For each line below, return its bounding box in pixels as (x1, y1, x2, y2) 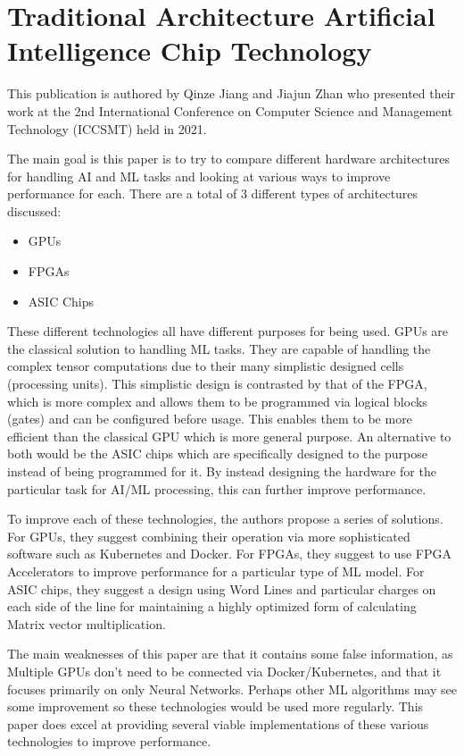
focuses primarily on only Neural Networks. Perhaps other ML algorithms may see (7, 679, 457, 698)
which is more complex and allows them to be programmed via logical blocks (7, 391, 427, 410)
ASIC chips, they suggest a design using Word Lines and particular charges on (7, 579, 436, 598)
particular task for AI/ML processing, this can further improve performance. (7, 479, 427, 498)
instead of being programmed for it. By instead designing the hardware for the (7, 462, 436, 480)
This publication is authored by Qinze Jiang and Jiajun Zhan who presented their (7, 84, 456, 103)
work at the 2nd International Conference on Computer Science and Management (7, 101, 453, 120)
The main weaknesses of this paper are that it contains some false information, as (7, 644, 453, 663)
